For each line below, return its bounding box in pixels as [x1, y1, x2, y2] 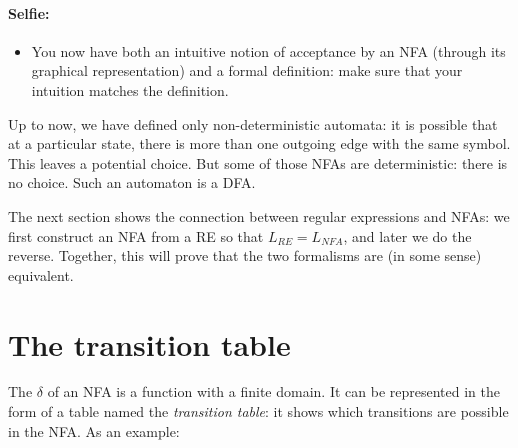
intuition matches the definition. [31, 79, 229, 100]
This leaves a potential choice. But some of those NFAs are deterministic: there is [8, 152, 508, 173]
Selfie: [8, 2, 50, 23]
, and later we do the [343, 225, 472, 246]
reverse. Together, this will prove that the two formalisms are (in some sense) [8, 245, 482, 266]
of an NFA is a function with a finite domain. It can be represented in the [47, 381, 500, 402]
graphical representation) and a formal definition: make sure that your [31, 60, 463, 81]
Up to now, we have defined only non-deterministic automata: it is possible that [8, 113, 498, 134]
